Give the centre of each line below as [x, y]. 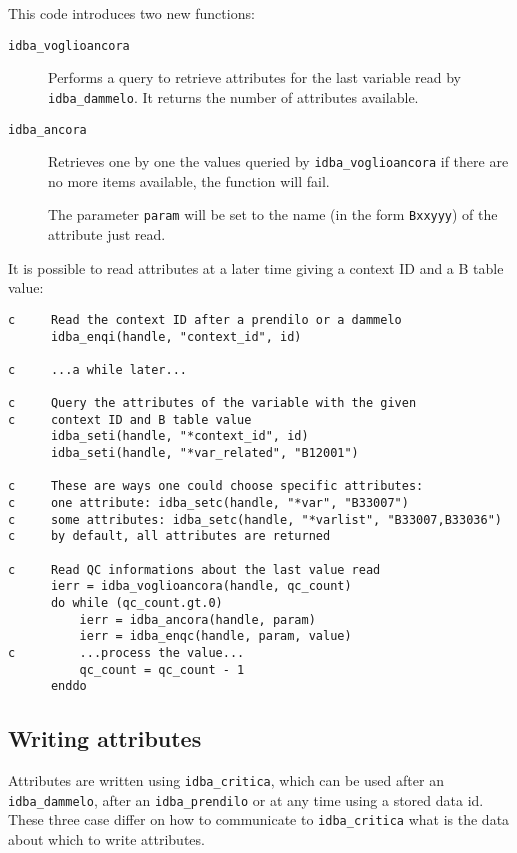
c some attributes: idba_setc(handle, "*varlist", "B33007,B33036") [255, 519]
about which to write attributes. [106, 839]
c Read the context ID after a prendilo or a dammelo [205, 319]
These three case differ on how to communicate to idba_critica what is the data [259, 819]
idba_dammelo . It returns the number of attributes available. [233, 96]
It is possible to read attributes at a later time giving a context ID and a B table [256, 267]
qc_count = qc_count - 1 [162, 669]
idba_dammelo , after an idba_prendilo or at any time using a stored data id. [246, 799]
